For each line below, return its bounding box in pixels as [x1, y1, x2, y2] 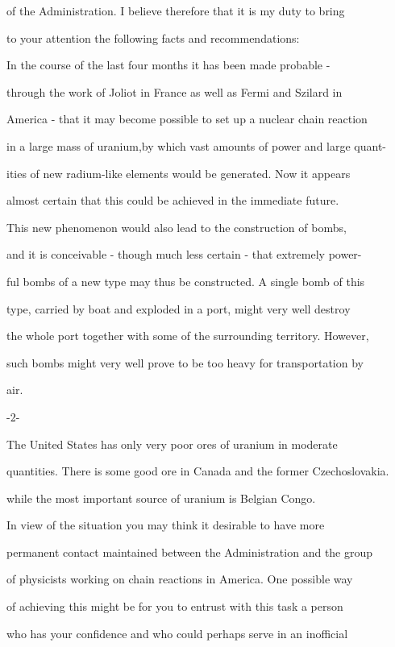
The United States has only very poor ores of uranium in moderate [6, 435, 338, 452]
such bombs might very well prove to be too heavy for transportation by [6, 354, 364, 371]
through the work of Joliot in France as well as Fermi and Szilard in [6, 83, 343, 100]
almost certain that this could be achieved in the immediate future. [6, 192, 339, 209]
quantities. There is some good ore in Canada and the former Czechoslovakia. [6, 462, 389, 479]
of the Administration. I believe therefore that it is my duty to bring [6, 2, 345, 19]
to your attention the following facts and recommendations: [6, 29, 300, 46]
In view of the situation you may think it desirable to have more [6, 516, 325, 533]
